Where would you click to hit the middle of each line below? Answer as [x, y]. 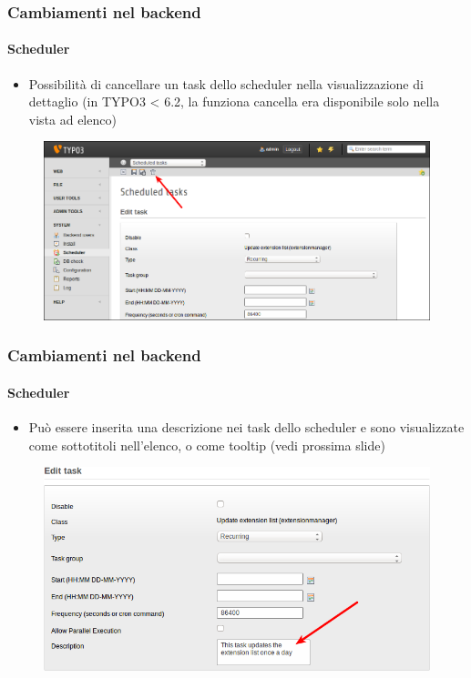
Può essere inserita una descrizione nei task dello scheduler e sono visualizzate [246, 426]
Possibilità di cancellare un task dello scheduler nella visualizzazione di [226, 83]
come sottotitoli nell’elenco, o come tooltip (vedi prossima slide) [207, 445]
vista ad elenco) [72, 119]
